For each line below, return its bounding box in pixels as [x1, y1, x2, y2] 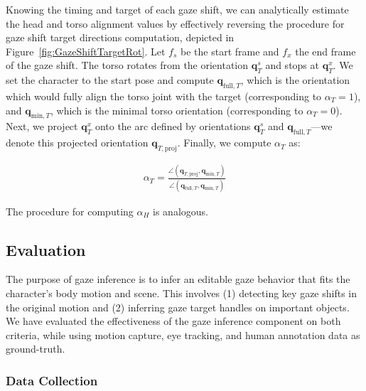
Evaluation [6, 238, 86, 260]
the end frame [295, 43, 356, 58]
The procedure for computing [6, 203, 134, 218]
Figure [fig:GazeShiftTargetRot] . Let [6, 43, 166, 58]
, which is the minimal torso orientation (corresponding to [50, 102, 303, 117]
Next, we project [6, 119, 78, 134]
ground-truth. [6, 341, 65, 356]
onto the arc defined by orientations [95, 119, 251, 134]
